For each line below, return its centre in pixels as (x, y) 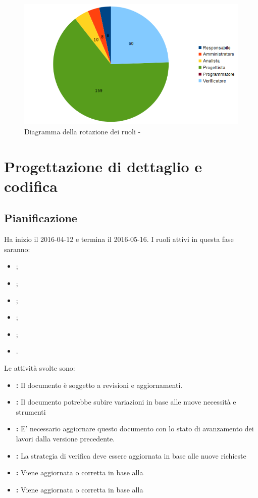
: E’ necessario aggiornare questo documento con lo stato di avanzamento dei (135, 429)
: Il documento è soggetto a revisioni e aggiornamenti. (99, 385)
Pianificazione (41, 218)
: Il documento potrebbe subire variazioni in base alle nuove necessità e (126, 402)
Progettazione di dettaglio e (103, 166)
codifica (31, 186)
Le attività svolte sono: (40, 367)
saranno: (17, 249)
